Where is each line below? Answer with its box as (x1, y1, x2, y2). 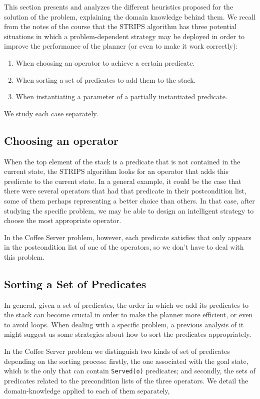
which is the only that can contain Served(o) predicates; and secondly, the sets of (4, 365, 255, 376)
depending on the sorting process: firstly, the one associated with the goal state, (4, 355, 248, 366)
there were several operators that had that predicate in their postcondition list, (4, 185, 246, 196)
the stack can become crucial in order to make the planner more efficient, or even (4, 309, 253, 320)
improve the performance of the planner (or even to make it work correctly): (4, 41, 238, 51)
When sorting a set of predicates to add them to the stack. (15, 74, 196, 85)
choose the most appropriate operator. (4, 215, 121, 226)
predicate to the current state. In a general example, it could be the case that (4, 175, 241, 186)
